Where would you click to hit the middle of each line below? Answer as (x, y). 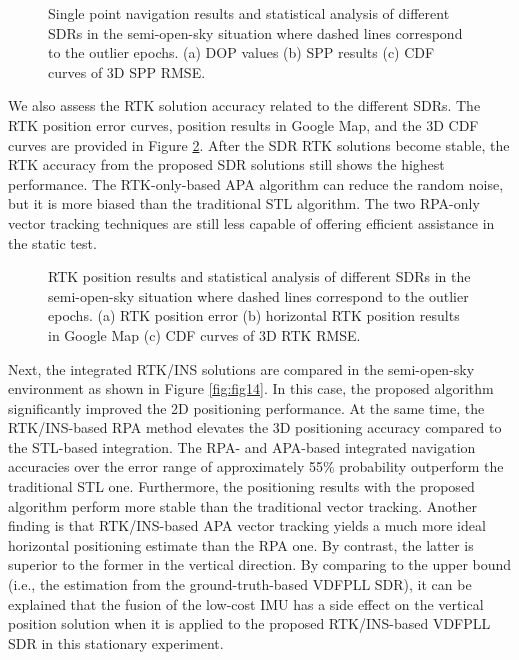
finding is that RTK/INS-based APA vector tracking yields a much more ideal (247, 525)
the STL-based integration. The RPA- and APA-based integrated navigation (242, 446)
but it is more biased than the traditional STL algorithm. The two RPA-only (244, 203)
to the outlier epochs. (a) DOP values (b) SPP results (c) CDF (241, 52)
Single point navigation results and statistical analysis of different (249, 13)
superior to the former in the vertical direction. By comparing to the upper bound (260, 564)
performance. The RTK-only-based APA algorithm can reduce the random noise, (256, 183)
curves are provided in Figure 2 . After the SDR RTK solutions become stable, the (259, 144)
